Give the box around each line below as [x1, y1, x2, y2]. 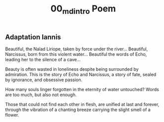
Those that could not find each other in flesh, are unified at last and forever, [5, 102, 160, 108]
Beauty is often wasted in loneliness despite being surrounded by [5, 66, 139, 72]
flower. [5, 112, 19, 118]
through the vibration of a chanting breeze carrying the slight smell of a [5, 107, 151, 113]
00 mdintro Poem [50, 3, 116, 16]
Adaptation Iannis [5, 33, 61, 41]
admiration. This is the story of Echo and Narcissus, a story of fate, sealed [5, 72, 157, 78]
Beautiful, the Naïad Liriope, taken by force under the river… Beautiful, [5, 46, 148, 52]
